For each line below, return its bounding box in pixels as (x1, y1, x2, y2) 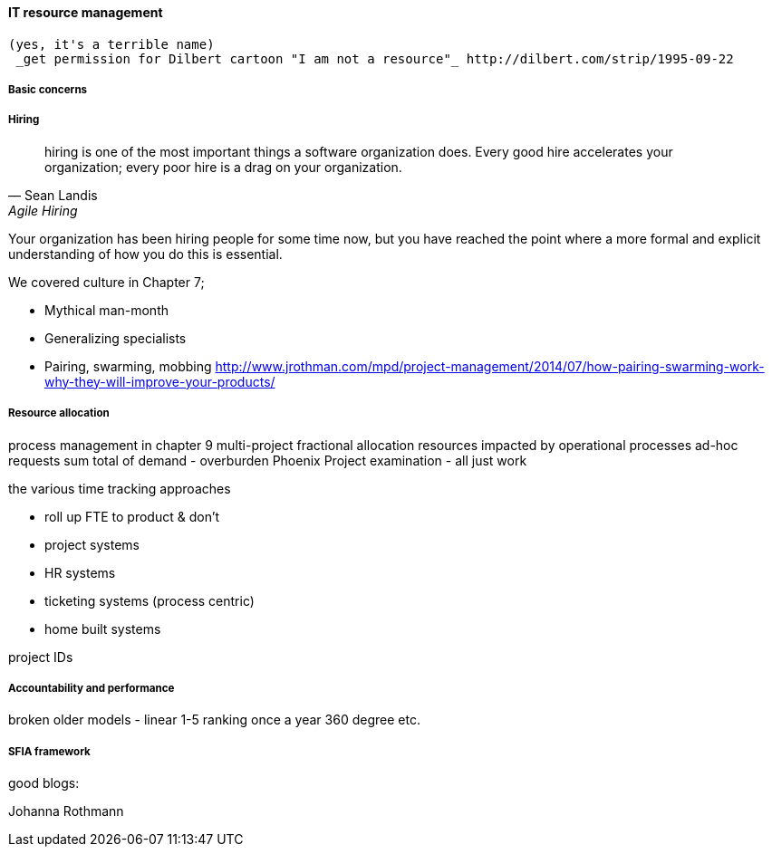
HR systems (44, 564, 116, 581)
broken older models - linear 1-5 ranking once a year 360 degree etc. (8, 712, 420, 728)
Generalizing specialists (44, 330, 187, 346)
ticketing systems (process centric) (44, 592, 255, 609)
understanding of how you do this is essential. (8, 245, 283, 262)
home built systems (44, 620, 161, 637)
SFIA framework (8, 744, 91, 758)
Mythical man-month (44, 302, 169, 318)
